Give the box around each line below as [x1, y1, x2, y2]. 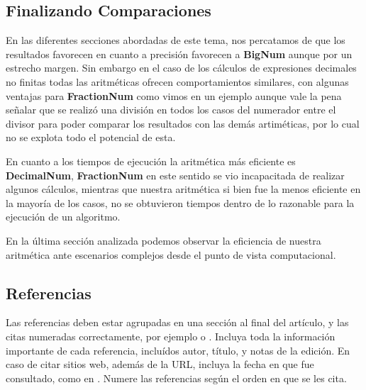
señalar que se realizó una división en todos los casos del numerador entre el [6, 102, 336, 117]
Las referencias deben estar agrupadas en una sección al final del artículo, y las [6, 315, 349, 330]
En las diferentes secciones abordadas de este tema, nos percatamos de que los [6, 33, 345, 48]
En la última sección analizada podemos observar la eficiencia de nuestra [6, 233, 321, 247]
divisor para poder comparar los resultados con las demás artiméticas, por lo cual [6, 116, 360, 130]
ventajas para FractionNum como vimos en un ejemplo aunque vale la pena [6, 88, 342, 103]
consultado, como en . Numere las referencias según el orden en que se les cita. [6, 370, 347, 385]
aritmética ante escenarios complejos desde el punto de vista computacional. [6, 247, 336, 262]
